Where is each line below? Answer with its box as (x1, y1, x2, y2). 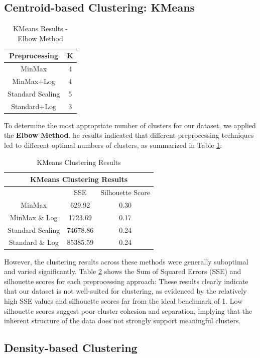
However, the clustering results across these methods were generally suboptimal (4, 256, 248, 266)
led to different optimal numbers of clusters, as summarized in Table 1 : (4, 140, 222, 150)
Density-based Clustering (4, 340, 138, 355)
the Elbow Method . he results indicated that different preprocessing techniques (4, 130, 254, 140)
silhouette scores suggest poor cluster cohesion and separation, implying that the (4, 305, 252, 316)
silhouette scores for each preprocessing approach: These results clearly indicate (4, 276, 248, 286)
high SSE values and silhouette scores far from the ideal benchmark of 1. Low (4, 295, 243, 306)
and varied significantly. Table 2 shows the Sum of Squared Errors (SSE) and (4, 266, 241, 277)
